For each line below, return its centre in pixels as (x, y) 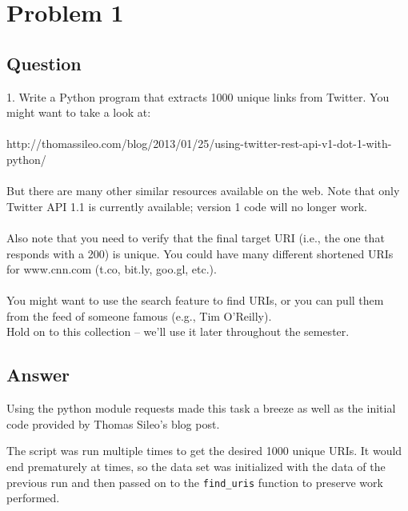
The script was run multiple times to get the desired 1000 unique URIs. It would (204, 451)
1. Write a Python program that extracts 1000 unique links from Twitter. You (198, 96)
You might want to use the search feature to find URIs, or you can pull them (195, 300)
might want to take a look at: (79, 112)
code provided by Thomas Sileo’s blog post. (113, 423)
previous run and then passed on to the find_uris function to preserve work (195, 482)
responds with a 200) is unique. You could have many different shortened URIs (200, 253)
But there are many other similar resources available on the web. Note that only (203, 191)
